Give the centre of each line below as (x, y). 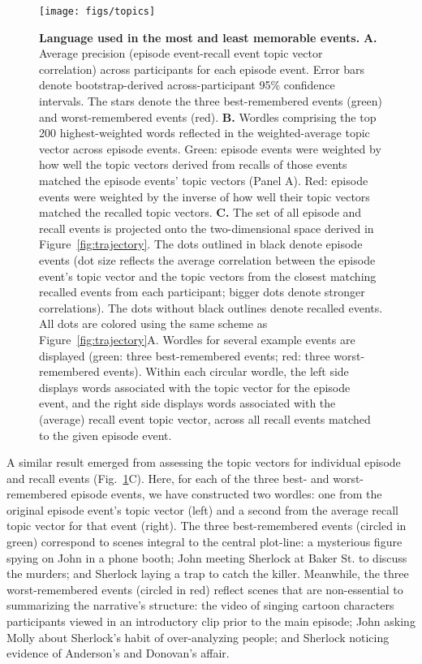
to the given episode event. (105, 435)
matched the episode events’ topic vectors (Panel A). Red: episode (204, 180)
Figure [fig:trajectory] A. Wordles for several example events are (197, 339)
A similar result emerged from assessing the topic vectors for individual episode (204, 462)
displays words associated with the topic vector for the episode (195, 387)
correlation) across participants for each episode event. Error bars (202, 69)
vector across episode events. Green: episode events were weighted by (210, 148)
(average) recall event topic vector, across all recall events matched (205, 418)
